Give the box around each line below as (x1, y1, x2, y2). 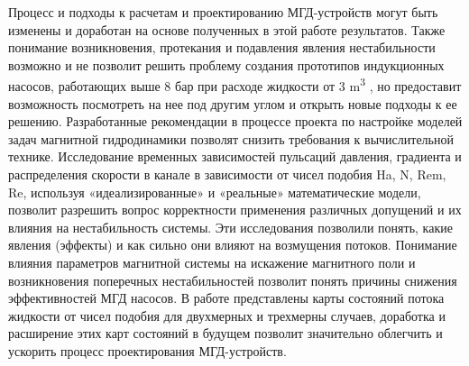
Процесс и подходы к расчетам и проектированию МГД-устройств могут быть (8, 3, 438, 21)
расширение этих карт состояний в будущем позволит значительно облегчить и (8, 324, 443, 343)
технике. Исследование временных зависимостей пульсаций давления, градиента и (8, 147, 462, 166)
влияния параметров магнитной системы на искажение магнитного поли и (8, 252, 416, 271)
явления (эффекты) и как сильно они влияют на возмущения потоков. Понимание (8, 235, 457, 254)
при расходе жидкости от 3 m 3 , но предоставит (198, 74, 462, 96)
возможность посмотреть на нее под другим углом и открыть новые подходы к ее (8, 94, 457, 113)
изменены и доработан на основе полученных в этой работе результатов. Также (8, 20, 446, 39)
